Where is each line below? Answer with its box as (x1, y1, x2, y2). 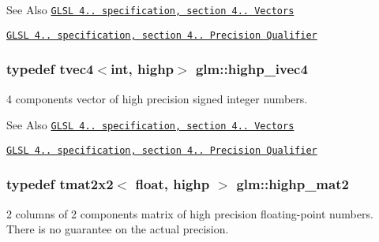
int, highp (111, 59, 174, 79)
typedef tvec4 (6, 59, 94, 79)
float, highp (135, 174, 210, 194)
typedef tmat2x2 (6, 174, 114, 194)
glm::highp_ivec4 (195, 59, 308, 79)
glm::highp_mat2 (236, 174, 349, 194)
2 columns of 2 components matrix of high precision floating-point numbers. (6, 205, 373, 222)
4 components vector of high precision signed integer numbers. (6, 90, 308, 106)
